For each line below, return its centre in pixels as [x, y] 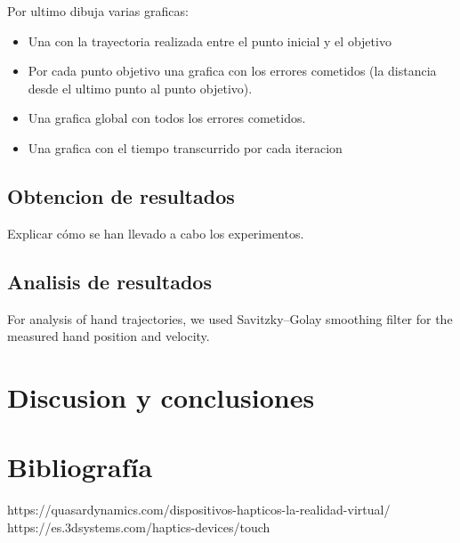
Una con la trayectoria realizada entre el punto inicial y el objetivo [210, 41]
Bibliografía [80, 467]
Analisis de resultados [109, 281]
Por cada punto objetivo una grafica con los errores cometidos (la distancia [232, 71]
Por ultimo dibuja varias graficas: [98, 11]
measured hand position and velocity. [109, 336]
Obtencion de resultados [121, 195]
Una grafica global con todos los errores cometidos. [167, 118]
